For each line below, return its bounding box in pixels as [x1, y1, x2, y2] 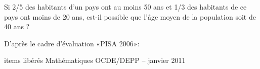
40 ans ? [4, 21, 30, 32]
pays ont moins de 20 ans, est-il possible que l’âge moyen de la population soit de [4, 11, 256, 22]
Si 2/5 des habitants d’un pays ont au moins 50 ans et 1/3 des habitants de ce [4, 2, 247, 12]
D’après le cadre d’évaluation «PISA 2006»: [4, 38, 140, 48]
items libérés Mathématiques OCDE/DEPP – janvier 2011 [4, 55, 186, 65]
